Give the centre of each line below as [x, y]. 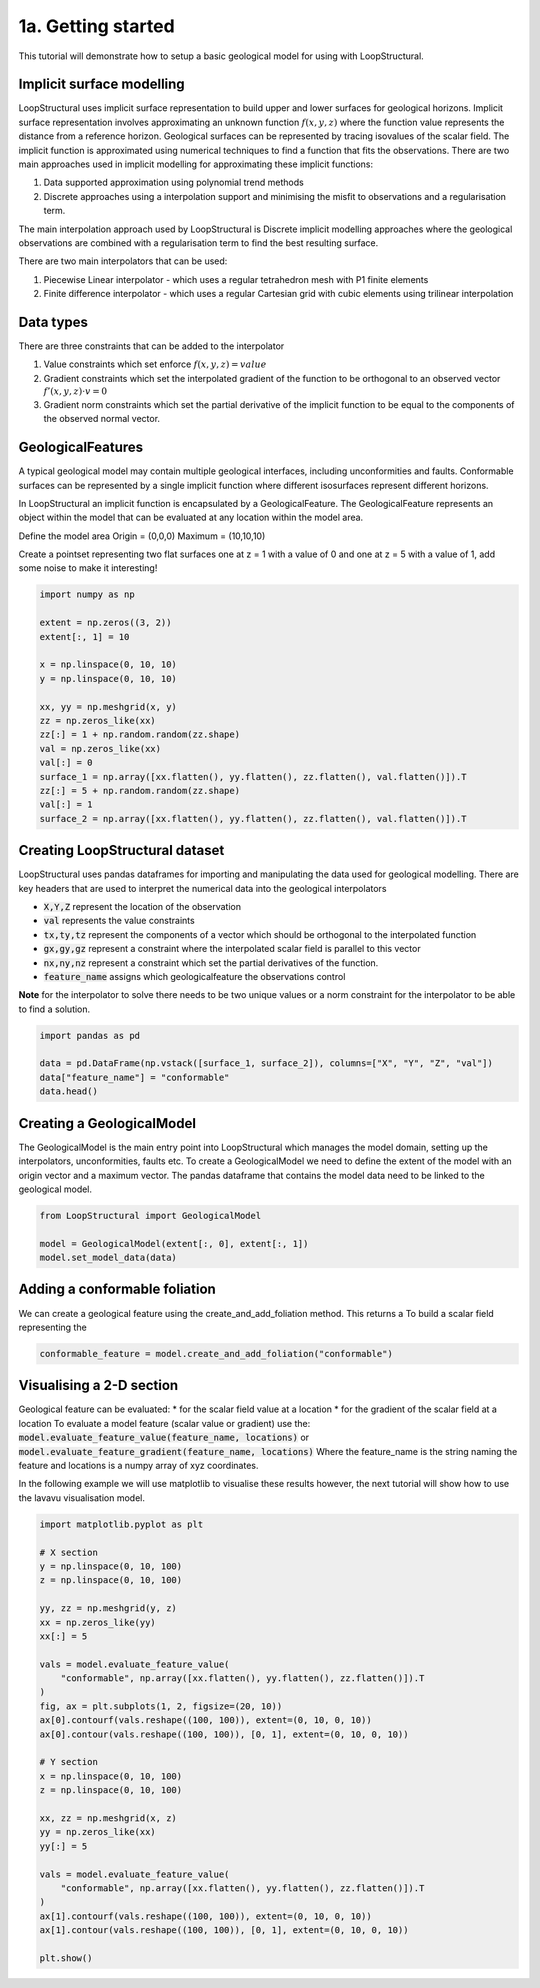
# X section [69, 1552]
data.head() [69, 1091]
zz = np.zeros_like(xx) [98, 720]
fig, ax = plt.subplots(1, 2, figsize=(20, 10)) [161, 1706]
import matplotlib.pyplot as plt [121, 1524]
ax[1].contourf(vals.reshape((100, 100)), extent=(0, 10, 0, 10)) [205, 1916]
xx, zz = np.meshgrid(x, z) [108, 1818]
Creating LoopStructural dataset [121, 850]
